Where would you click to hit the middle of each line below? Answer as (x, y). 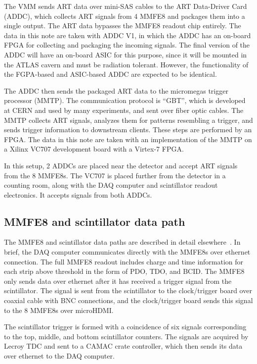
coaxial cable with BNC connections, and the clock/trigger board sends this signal (128, 300)
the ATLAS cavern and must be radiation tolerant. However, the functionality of (126, 64)
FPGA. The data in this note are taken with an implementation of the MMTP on (128, 139)
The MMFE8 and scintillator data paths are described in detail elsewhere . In (122, 242)
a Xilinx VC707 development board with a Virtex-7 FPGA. (94, 149)
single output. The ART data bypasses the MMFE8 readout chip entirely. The (123, 26)
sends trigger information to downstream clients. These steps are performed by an (128, 130)
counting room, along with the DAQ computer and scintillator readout (111, 185)
